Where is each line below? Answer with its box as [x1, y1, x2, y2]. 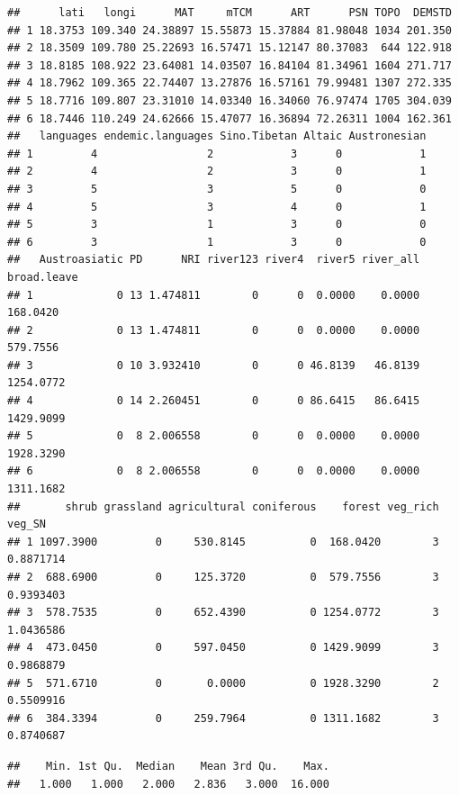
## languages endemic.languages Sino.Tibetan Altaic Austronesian [7, 130, 427, 143]
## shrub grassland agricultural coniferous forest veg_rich [7, 500, 439, 513]
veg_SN [7, 518, 46, 531]
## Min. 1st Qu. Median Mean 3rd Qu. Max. [7, 759, 329, 772]
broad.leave [7, 270, 78, 284]
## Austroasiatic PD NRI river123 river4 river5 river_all [7, 253, 420, 267]
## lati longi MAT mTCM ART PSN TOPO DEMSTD [7, 6, 452, 19]
